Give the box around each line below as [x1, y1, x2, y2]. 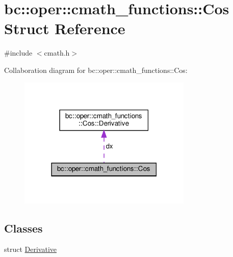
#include [4, 47, 33, 58]
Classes [4, 220, 43, 236]
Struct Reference [4, 18, 125, 39]
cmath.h [44, 47, 70, 58]
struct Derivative [4, 244, 57, 254]
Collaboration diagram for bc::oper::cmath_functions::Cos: [4, 64, 188, 75]
